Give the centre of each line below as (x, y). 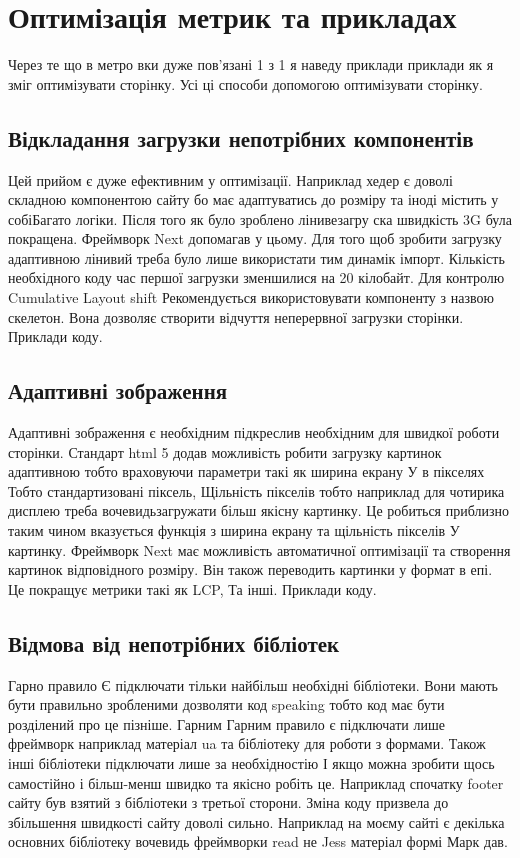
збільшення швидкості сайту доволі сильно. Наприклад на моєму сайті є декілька (256, 821)
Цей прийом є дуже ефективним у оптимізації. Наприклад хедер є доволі (230, 179)
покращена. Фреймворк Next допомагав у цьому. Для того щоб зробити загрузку (255, 238)
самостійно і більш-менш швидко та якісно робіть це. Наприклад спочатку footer (256, 782)
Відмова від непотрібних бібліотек (174, 642)
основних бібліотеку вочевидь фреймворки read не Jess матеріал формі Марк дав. (258, 841)
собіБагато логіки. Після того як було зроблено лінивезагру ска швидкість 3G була (260, 218)
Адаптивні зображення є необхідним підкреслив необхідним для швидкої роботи (254, 432)
